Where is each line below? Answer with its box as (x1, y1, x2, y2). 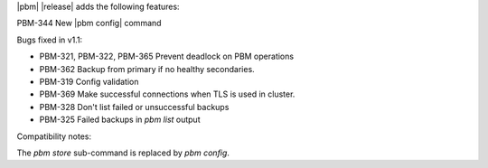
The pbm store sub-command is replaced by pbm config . (16, 147, 230, 158)
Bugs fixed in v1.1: (16, 34, 83, 45)
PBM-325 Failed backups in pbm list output (39, 114, 201, 126)
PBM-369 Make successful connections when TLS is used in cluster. (39, 89, 296, 99)
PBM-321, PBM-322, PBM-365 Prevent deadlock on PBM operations (39, 51, 294, 62)
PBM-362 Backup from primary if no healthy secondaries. (39, 63, 255, 74)
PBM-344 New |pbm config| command (16, 18, 162, 29)
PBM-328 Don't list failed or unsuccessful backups (39, 101, 230, 112)
